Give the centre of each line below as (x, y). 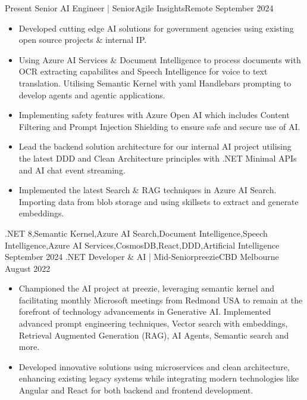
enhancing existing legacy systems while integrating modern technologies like (159, 378)
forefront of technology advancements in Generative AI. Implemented (145, 311)
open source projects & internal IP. (83, 40)
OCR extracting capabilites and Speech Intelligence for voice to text (143, 71)
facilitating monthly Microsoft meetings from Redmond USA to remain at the (161, 300)
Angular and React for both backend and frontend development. (136, 390)
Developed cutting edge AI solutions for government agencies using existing (156, 28)
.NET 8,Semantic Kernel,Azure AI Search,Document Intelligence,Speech (136, 233)
